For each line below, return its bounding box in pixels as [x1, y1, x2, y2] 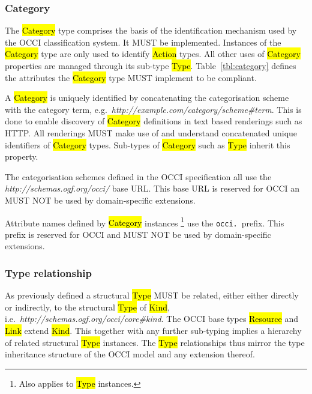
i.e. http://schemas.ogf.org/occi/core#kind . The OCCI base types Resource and [5, 312, 299, 325]
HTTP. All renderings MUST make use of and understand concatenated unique [5, 126, 298, 139]
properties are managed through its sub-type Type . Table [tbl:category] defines [5, 59, 296, 71]
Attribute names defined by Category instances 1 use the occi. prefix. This [5, 214, 284, 229]
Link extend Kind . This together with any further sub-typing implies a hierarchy [5, 324, 302, 337]
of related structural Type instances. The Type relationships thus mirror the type [5, 336, 305, 348]
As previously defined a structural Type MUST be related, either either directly [5, 289, 299, 302]
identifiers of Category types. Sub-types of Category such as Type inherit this [5, 138, 290, 151]
